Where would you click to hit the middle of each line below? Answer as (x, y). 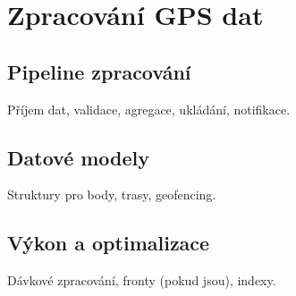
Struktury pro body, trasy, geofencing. (112, 195)
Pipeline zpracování (99, 71)
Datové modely (79, 157)
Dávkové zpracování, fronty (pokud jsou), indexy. (142, 280)
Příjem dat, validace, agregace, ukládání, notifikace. (149, 109)
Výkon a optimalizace (109, 243)
